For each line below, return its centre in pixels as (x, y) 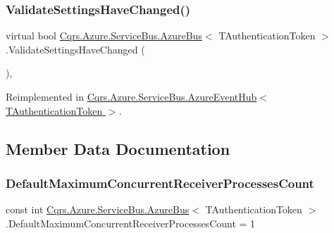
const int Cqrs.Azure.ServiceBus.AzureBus (98, 209)
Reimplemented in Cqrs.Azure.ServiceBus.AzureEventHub (131, 96)
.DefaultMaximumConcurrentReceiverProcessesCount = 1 (131, 223)
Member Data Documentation (118, 148)
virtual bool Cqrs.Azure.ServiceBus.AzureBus (104, 36)
